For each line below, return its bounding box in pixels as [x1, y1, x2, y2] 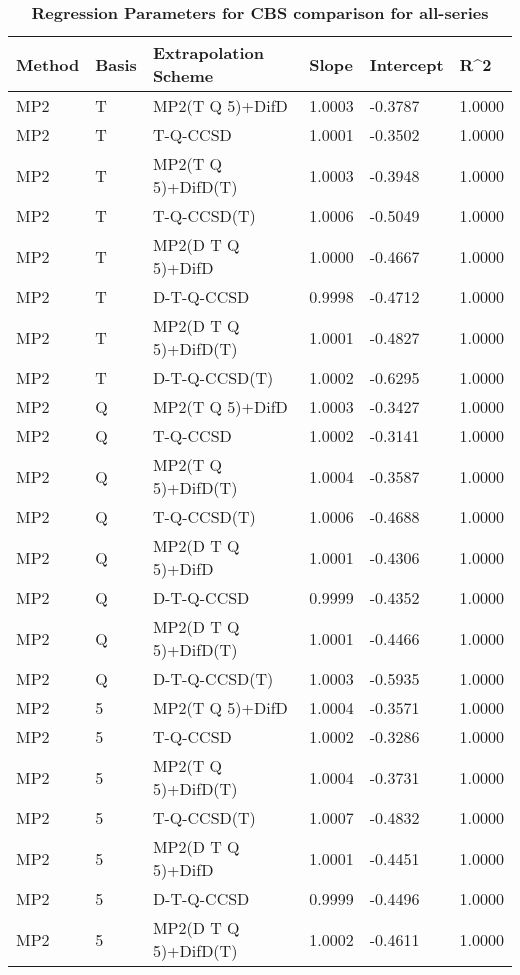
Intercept [369, 52, 444, 76]
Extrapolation [152, 41, 265, 64]
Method [16, 52, 80, 76]
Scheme [152, 64, 214, 87]
